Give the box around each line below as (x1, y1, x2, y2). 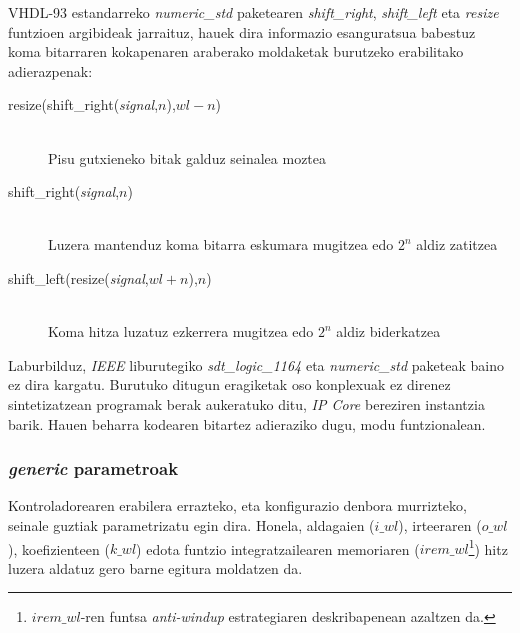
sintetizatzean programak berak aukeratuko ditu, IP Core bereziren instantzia (8, 393, 485, 414)
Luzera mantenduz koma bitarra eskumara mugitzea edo (48, 234, 394, 255)
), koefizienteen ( (8, 538, 110, 559)
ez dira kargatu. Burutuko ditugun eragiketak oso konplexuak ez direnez (8, 374, 451, 395)
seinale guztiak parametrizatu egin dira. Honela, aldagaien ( (8, 514, 375, 535)
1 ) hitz (468, 535, 508, 559)
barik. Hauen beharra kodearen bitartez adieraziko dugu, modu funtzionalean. (8, 413, 486, 434)
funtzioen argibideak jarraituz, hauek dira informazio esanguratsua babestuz (8, 21, 476, 42)
